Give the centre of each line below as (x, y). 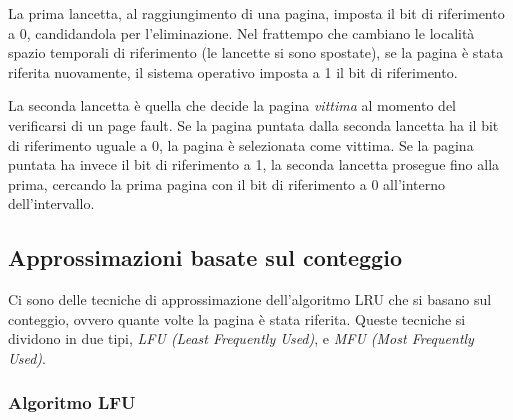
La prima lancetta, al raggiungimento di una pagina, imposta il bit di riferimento (256, 13)
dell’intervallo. (51, 203)
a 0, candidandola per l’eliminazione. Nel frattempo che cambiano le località (241, 32)
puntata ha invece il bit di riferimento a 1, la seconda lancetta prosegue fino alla (254, 164)
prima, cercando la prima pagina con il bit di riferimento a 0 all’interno (226, 183)
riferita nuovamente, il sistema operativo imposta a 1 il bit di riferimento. (233, 71)
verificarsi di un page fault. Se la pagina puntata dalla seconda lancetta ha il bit (253, 124)
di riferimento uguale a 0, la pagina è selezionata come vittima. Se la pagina (241, 144)
